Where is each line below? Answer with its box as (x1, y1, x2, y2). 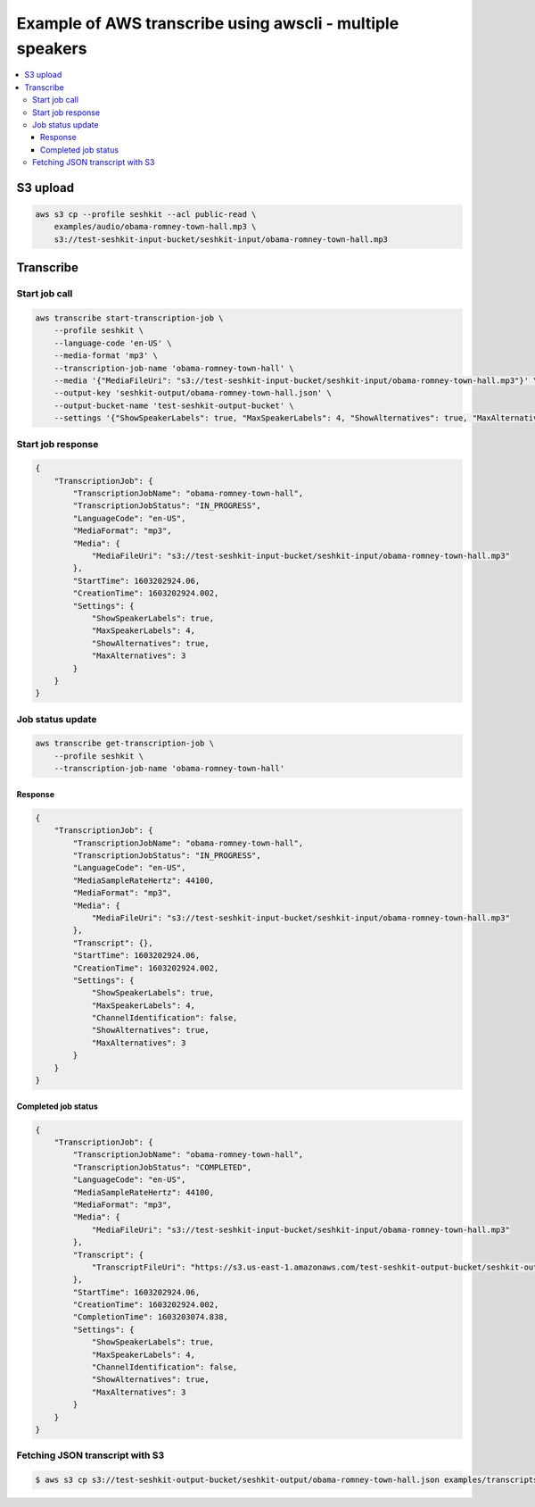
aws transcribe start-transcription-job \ (35, 313, 224, 323)
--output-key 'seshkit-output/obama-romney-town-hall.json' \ (53, 388, 332, 398)
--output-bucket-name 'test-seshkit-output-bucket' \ (53, 400, 294, 411)
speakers (16, 38, 87, 58)
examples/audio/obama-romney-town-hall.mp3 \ (53, 221, 257, 232)
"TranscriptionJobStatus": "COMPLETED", (72, 1161, 252, 1172)
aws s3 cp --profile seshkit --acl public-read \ (35, 210, 257, 220)
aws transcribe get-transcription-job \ (35, 738, 214, 749)
